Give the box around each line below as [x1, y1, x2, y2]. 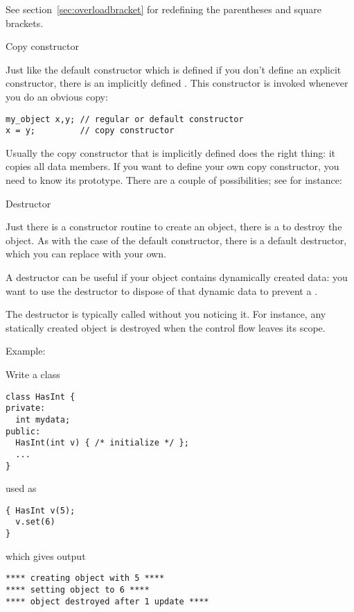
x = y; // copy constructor [6, 126, 175, 136]
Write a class [6, 367, 60, 381]
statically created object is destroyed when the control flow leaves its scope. [6, 320, 326, 334]
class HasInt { [6, 391, 76, 402]
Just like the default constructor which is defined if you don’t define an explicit [6, 62, 342, 76]
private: [6, 403, 46, 414]
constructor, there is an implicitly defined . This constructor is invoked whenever [6, 76, 348, 90]
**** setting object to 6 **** [6, 585, 150, 595]
